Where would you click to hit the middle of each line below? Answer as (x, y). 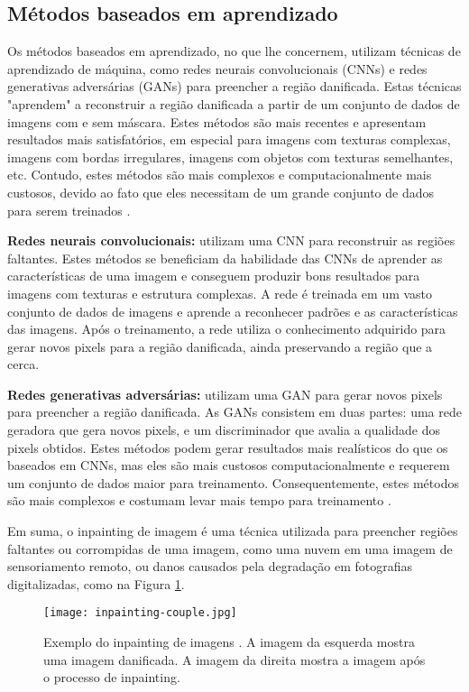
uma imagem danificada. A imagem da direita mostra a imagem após (234, 659)
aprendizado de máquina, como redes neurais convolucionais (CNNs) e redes (217, 68)
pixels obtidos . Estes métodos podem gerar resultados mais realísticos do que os (228, 447)
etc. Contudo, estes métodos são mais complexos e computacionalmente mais (220, 175)
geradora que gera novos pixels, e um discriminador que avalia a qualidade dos (224, 430)
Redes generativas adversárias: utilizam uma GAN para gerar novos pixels (225, 394)
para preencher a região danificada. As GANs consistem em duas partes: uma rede (234, 412)
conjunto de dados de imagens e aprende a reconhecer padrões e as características (233, 311)
